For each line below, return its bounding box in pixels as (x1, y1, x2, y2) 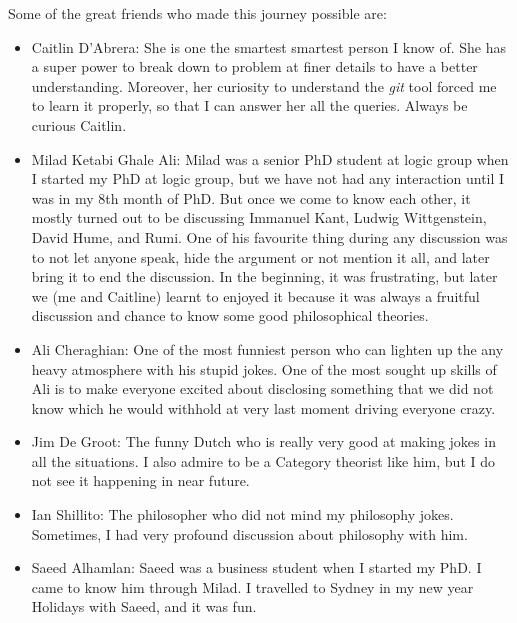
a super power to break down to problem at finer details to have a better (31, 56, 478, 77)
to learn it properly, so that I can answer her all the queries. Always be (31, 95, 468, 116)
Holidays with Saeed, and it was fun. (31, 596, 257, 617)
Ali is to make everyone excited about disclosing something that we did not (31, 378, 494, 399)
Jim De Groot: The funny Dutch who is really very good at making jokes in (31, 431, 496, 452)
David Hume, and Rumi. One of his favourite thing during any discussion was (31, 226, 508, 247)
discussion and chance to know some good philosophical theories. (31, 305, 429, 326)
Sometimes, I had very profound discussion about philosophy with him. (31, 523, 468, 544)
